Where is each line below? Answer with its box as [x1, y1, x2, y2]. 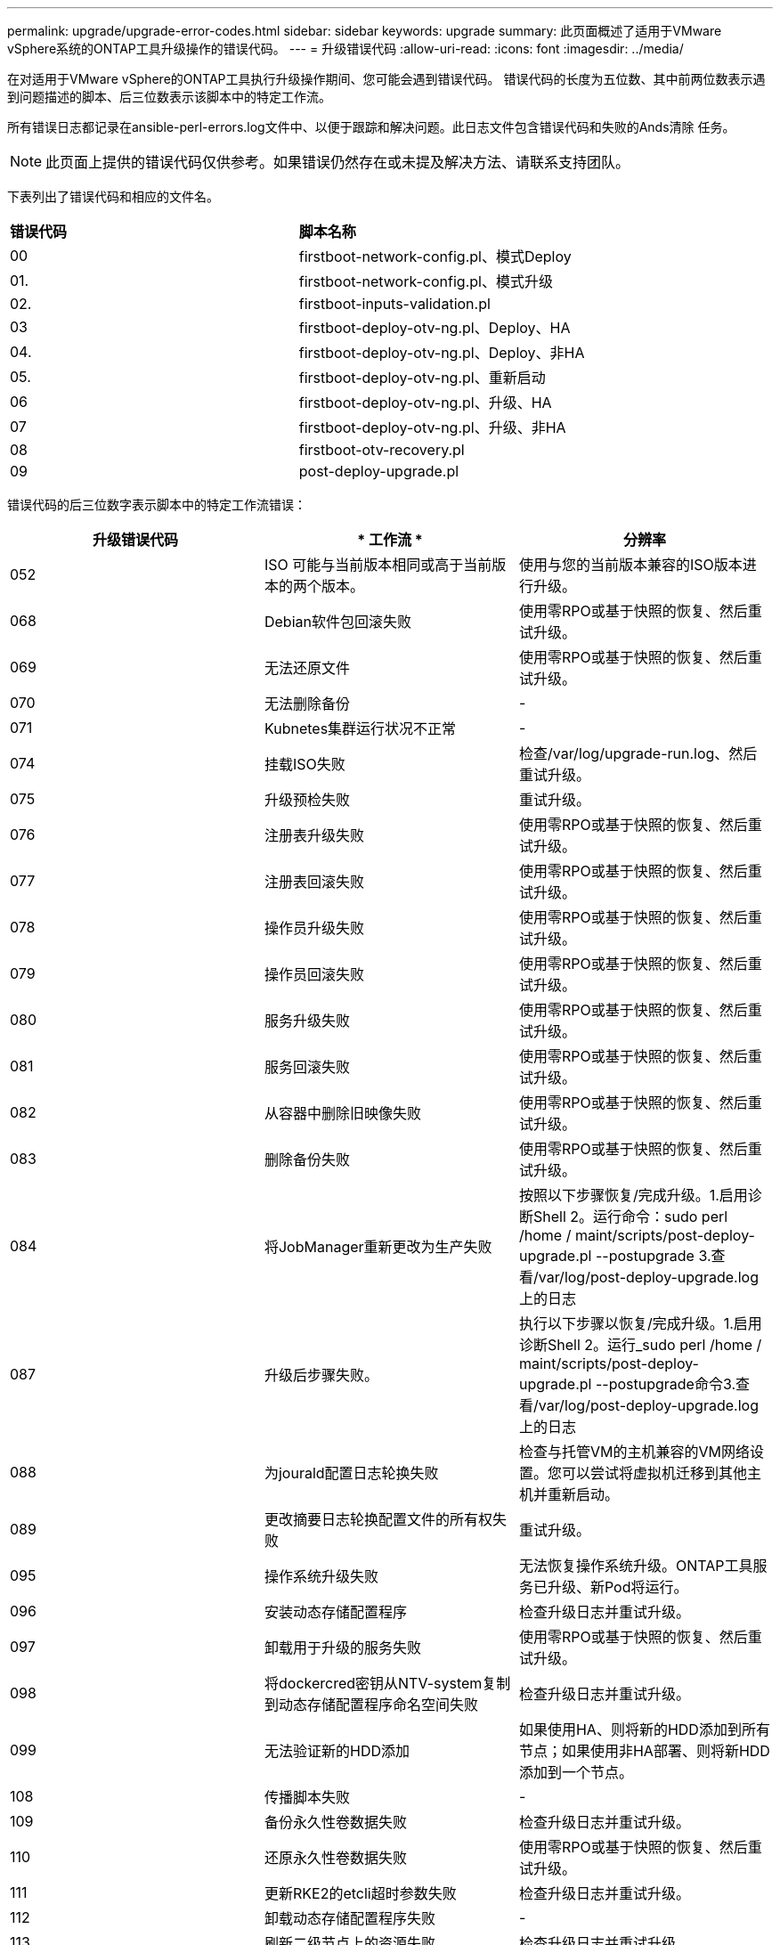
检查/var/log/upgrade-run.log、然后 [518, 745, 758, 762]
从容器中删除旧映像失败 [264, 1104, 421, 1122]
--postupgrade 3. [595, 1247, 711, 1265]
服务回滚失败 [264, 1058, 350, 1076]
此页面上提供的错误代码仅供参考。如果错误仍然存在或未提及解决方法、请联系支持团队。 [45, 153, 630, 171]
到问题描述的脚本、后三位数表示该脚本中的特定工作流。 [7, 89, 331, 104]
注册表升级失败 [264, 826, 364, 844]
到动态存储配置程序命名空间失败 [264, 1696, 478, 1713]
